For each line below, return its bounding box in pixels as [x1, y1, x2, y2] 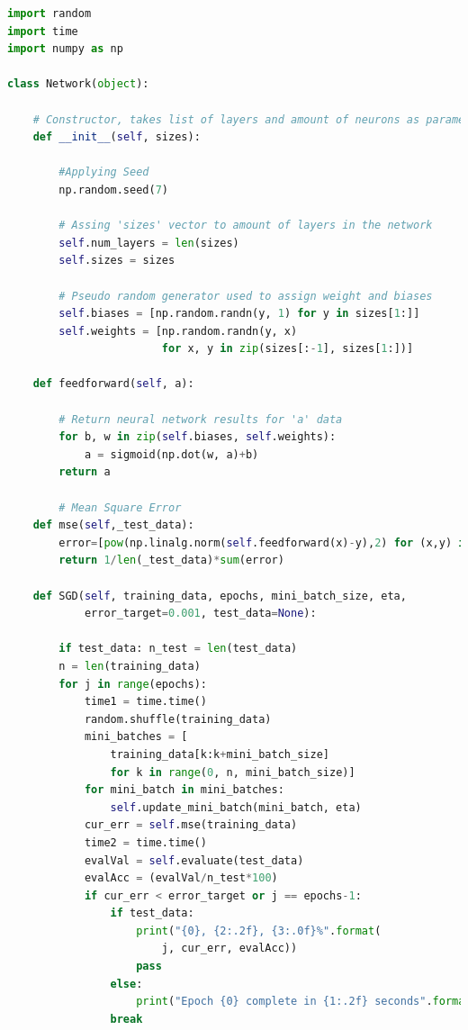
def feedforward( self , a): [32, 377, 194, 391]
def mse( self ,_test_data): [32, 519, 194, 532]
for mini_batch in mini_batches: [84, 783, 284, 797]
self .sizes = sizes [58, 254, 175, 267]
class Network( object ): [7, 77, 149, 91]
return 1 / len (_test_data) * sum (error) [58, 554, 284, 567]
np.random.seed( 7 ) [58, 183, 168, 196]
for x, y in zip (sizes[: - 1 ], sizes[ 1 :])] [161, 342, 414, 356]
